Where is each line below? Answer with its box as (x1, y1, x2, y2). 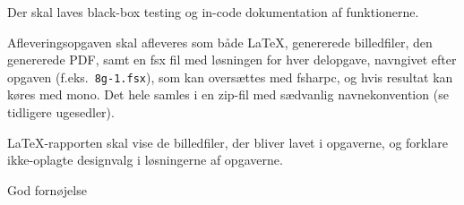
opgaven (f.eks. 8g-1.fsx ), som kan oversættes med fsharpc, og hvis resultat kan (7, 67, 453, 86)
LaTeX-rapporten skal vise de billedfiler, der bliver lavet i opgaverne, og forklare (7, 132, 448, 151)
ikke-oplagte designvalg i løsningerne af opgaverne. (7, 150, 283, 169)
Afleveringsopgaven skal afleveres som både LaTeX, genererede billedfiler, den (7, 32, 433, 51)
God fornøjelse (7, 180, 87, 199)
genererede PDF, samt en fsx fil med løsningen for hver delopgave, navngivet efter (7, 50, 457, 69)
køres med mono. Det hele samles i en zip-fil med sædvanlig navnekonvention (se (7, 85, 449, 104)
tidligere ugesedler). (7, 103, 115, 122)
